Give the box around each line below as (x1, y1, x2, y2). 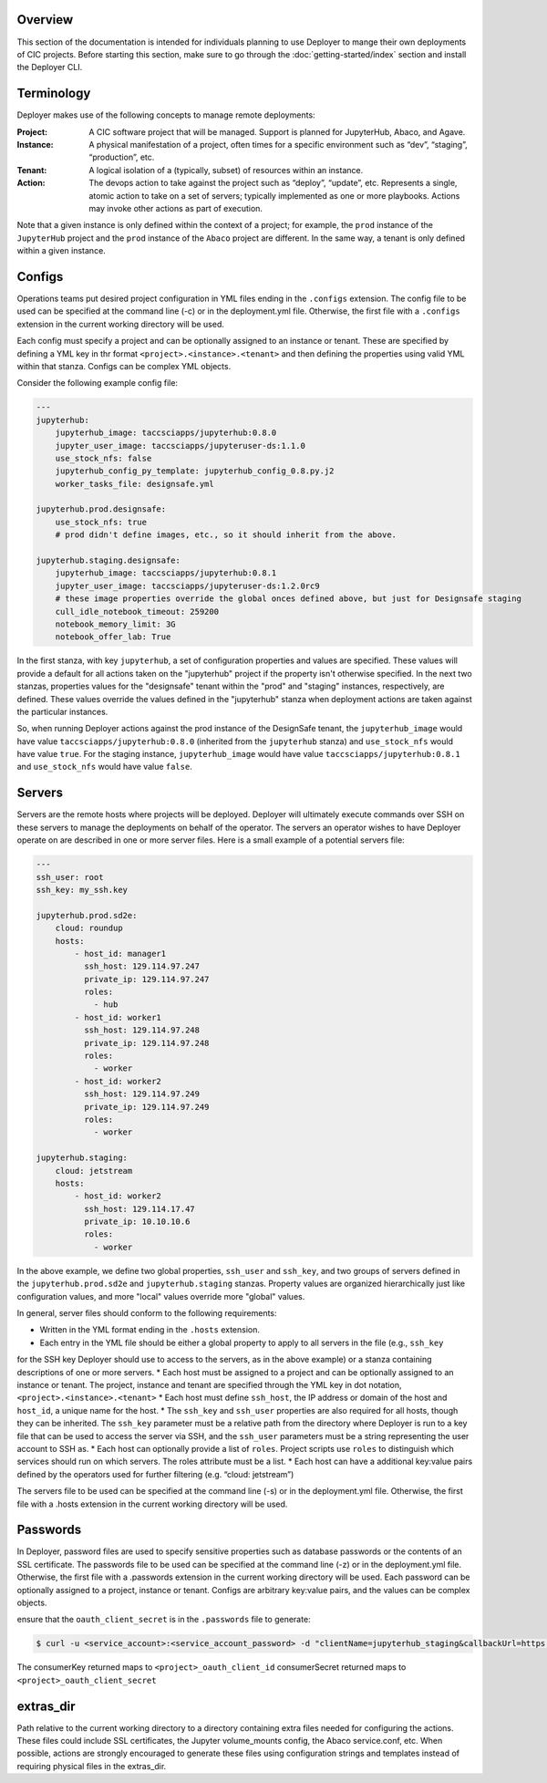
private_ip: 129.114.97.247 (83, 974, 210, 984)
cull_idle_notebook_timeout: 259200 (55, 606, 219, 617)
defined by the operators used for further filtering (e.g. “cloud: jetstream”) (16, 1468, 294, 1479)
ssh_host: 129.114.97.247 (83, 961, 201, 971)
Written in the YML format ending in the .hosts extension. (39, 1324, 260, 1335)
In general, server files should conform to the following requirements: (16, 1308, 277, 1319)
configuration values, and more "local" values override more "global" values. (16, 1291, 305, 1301)
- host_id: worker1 (74, 1012, 161, 1022)
